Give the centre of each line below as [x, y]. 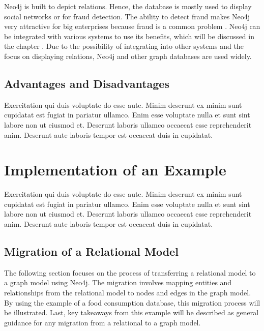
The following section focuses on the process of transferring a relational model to [130, 272]
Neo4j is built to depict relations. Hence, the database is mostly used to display [128, 6]
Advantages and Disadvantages [87, 83]
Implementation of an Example [115, 170]
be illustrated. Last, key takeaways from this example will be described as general [131, 312]
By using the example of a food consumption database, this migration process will [132, 302]
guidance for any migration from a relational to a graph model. [102, 322]
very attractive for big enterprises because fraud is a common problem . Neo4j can [132, 26]
